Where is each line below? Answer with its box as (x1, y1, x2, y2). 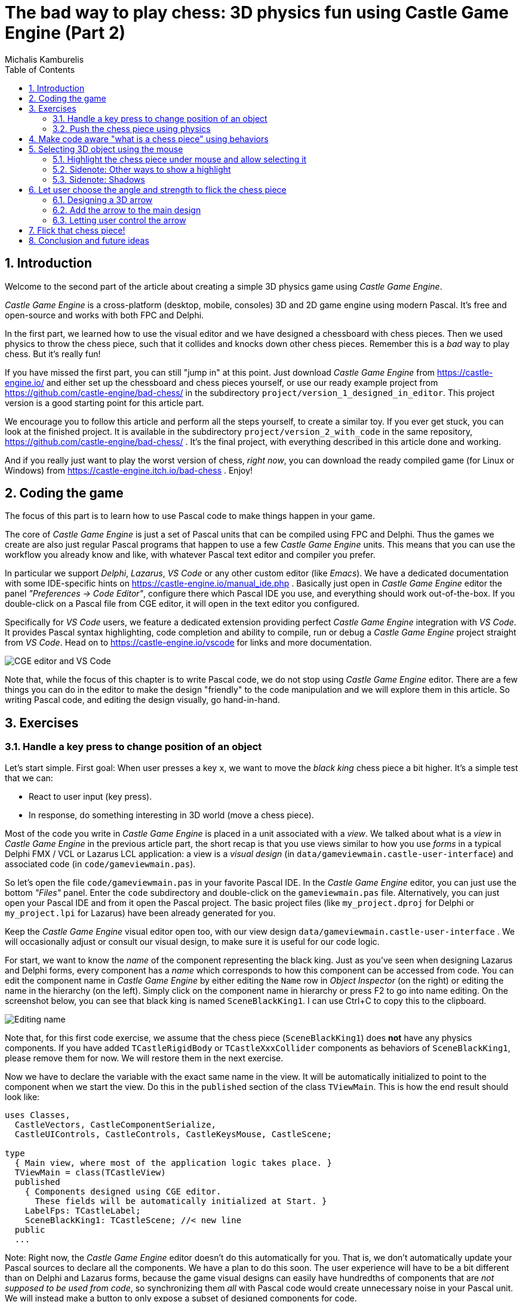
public (14, 1224, 45, 1235)
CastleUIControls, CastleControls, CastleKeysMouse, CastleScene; (14, 1129, 332, 1139)
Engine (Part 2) (5, 23, 126, 43)
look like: (5, 1091, 40, 1102)
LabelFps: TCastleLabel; (24, 1205, 141, 1215)
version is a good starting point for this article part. (5, 397, 204, 408)
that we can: (5, 772, 53, 783)
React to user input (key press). (29, 791, 152, 802)
